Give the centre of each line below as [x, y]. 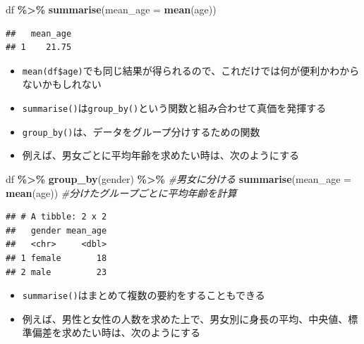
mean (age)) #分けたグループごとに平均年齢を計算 [121, 192]
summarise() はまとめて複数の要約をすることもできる [144, 295]
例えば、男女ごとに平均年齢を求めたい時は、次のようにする [160, 155]
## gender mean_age [56, 230]
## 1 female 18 [56, 258]
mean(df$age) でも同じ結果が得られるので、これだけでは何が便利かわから [191, 70]
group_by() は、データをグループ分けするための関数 [141, 131]
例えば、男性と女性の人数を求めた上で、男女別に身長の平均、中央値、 [185, 318]
